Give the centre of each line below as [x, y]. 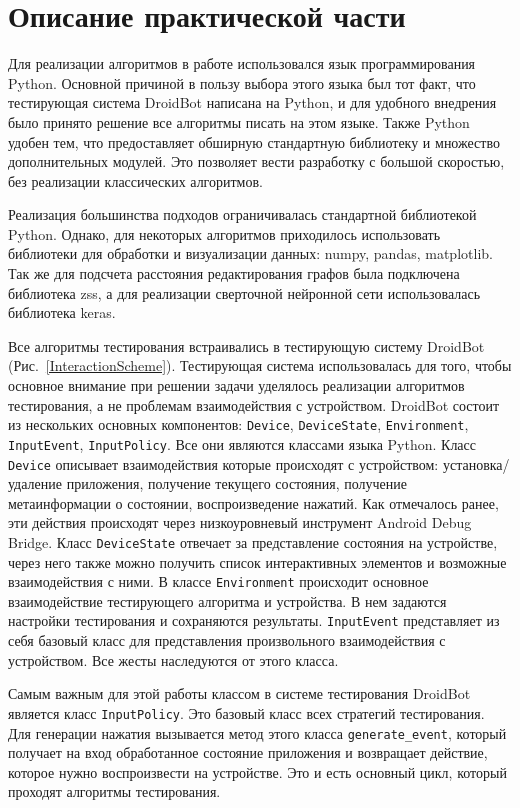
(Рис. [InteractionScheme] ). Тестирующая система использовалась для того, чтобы [260, 365]
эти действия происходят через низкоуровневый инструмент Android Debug [240, 522]
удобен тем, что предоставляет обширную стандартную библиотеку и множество [254, 141]
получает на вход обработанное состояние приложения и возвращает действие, [248, 752]
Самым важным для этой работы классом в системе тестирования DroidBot [239, 693]
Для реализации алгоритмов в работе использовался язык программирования [242, 63]
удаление [35, 483]
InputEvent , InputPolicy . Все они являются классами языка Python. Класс [242, 443]
